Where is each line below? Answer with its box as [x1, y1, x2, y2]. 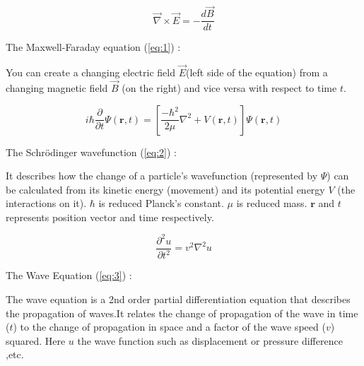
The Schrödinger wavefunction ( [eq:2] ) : [6, 144, 177, 159]
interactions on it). [6, 196, 87, 211]
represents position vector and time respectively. [6, 209, 214, 224]
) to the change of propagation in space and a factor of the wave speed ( [13, 319, 326, 334]
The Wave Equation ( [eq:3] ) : [6, 268, 132, 283]
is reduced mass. [236, 196, 307, 211]
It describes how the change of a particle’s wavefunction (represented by [6, 168, 318, 183]
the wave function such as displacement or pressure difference [77, 333, 343, 348]
